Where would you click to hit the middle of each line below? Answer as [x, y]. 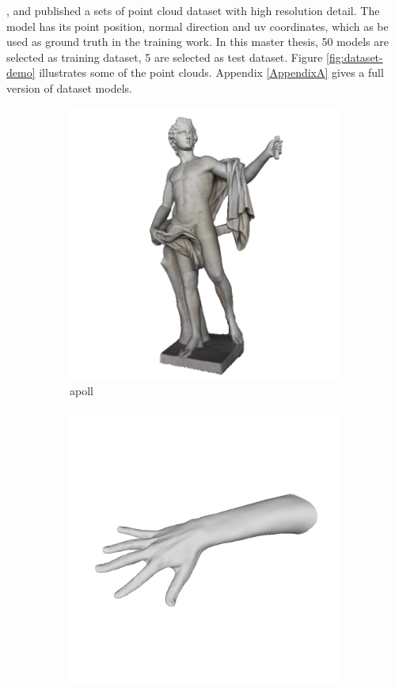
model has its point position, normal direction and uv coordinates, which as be [197, 26]
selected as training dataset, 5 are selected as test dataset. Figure [165, 57]
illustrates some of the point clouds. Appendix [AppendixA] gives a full [211, 72]
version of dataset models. [69, 88]
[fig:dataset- [355, 57]
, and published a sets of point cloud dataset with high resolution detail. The [193, 10]
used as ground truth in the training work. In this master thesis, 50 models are [197, 42]
